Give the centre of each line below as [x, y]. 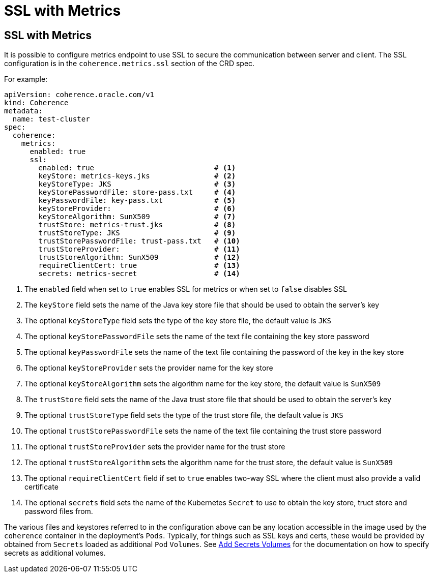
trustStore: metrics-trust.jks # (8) [137, 225]
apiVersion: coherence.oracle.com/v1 [79, 95]
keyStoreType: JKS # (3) [137, 184]
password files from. [59, 511]
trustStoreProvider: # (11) [139, 249]
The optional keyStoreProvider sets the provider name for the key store [149, 368]
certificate [41, 487]
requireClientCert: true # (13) [139, 266]
